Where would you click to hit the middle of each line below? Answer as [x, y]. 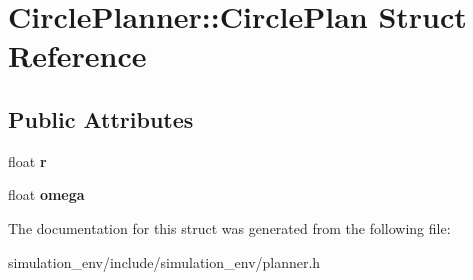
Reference [77, 55]
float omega [46, 194]
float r [27, 160]
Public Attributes [101, 118]
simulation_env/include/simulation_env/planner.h [164, 261]
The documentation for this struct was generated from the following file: [229, 227]
